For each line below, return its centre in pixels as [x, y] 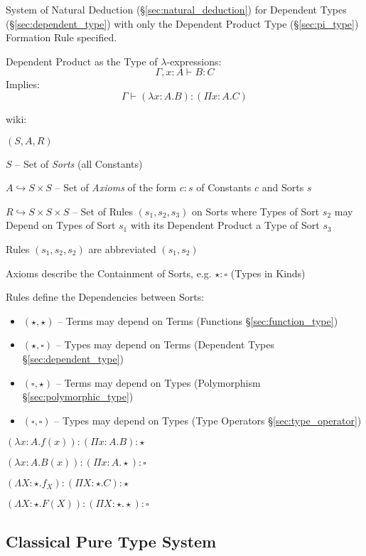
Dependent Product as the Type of [82, 61]
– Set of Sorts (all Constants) [79, 163]
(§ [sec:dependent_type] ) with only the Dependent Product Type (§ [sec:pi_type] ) [182, 23]
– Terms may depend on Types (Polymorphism [158, 382]
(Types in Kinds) [268, 273]
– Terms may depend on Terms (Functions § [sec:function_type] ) [198, 320]
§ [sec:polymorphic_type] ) [78, 396]
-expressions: [194, 61]
